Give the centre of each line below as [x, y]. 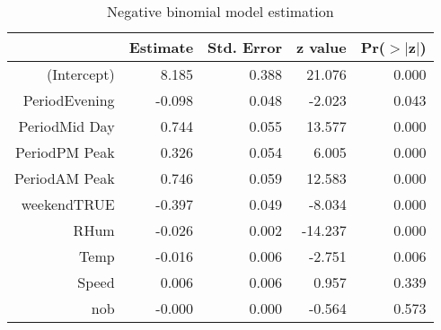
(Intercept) [81, 74]
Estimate [161, 47]
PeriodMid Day [66, 126]
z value [322, 47]
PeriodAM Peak [65, 178]
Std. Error [245, 47]
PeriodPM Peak [65, 152]
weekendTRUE [68, 204]
